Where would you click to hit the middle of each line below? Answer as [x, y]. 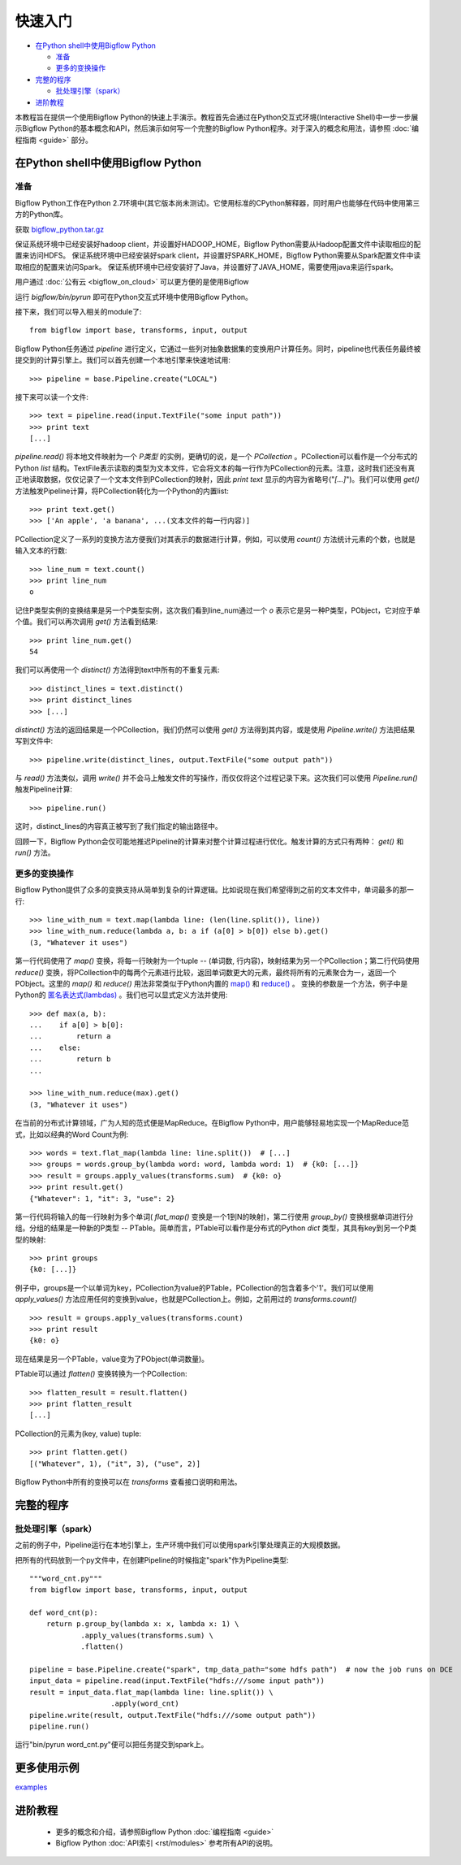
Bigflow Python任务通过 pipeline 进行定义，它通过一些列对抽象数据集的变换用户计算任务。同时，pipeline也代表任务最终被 [218, 349]
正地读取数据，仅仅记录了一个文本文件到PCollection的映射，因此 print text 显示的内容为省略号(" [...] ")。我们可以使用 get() [217, 479]
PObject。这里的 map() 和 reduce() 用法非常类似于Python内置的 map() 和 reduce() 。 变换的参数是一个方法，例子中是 [211, 983]
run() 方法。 [35, 852]
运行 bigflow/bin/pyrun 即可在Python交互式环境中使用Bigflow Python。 [134, 297]
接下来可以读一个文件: [52, 397]
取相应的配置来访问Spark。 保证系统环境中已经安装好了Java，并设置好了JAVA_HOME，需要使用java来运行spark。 [206, 267]
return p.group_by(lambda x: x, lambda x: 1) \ [142, 1624]
